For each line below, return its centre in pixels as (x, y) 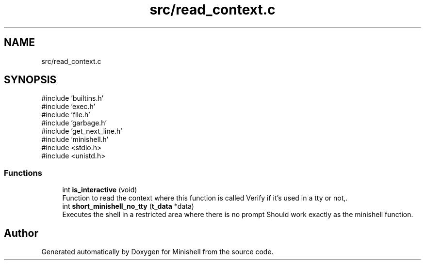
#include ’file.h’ (66, 115)
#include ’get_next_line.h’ (82, 131)
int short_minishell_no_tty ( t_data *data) (128, 206)
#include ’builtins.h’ (73, 98)
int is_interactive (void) (100, 190)
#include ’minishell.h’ (75, 140)
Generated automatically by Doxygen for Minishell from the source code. (157, 252)
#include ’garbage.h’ (74, 123)
